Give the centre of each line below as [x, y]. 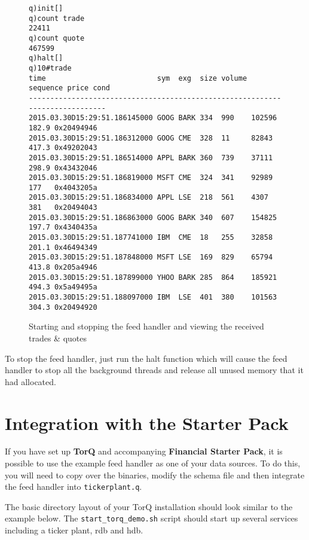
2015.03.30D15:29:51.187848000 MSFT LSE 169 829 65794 [151, 257]
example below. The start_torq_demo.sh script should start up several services [152, 518]
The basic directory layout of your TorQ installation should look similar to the [149, 506]
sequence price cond [70, 88]
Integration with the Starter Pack [147, 422]
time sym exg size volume [138, 78]
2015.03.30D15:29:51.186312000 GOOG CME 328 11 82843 [151, 138]
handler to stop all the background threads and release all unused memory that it [154, 370]
